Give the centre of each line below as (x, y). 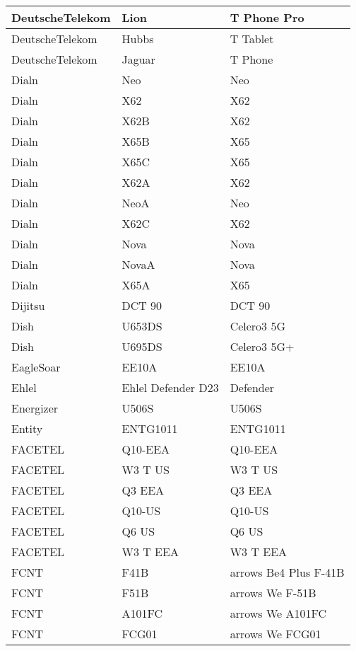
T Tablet (252, 39)
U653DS (142, 326)
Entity (27, 428)
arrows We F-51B (273, 593)
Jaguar (138, 59)
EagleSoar (36, 367)
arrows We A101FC (278, 613)
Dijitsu (28, 305)
